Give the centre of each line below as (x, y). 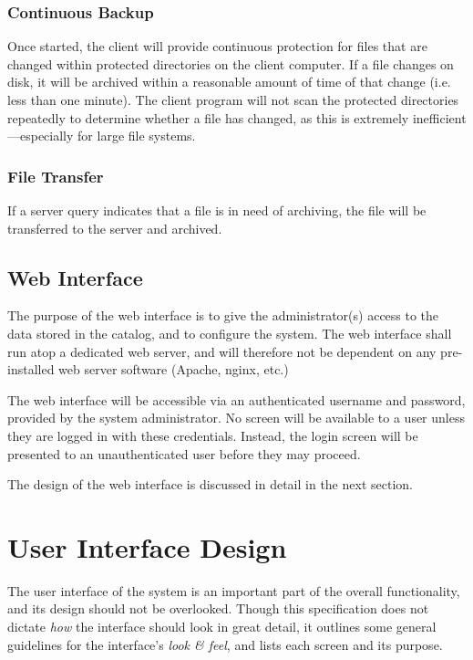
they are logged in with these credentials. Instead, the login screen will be (213, 435)
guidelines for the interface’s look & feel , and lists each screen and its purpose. (225, 644)
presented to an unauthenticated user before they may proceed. (184, 453)
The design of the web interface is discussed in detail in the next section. (210, 484)
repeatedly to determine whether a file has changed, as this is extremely (208, 117)
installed (31, 369)
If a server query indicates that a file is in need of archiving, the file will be (217, 210)
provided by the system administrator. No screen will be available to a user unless (236, 418)
